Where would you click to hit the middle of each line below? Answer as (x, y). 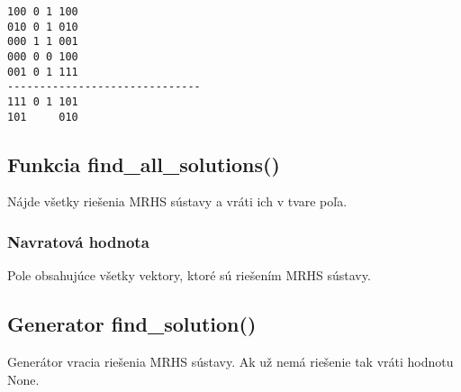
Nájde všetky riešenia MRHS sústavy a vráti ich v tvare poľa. (177, 201)
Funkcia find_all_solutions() (144, 164)
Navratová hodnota (78, 241)
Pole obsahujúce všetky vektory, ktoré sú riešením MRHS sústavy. (189, 275)
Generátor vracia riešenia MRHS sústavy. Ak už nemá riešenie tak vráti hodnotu (230, 362)
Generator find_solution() (132, 324)
